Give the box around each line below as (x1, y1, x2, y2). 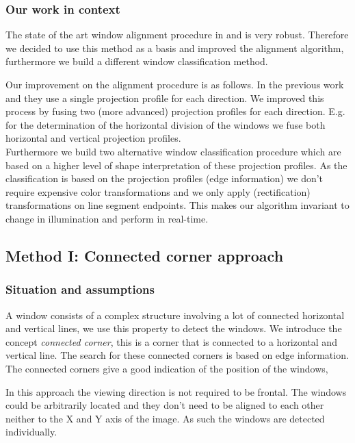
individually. (5, 425, 57, 439)
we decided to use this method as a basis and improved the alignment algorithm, (5, 40, 344, 55)
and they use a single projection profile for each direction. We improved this (5, 90, 324, 105)
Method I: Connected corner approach (5, 244, 284, 266)
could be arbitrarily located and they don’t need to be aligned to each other (5, 398, 324, 412)
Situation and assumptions (5, 281, 155, 298)
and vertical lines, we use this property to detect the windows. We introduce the (5, 321, 342, 336)
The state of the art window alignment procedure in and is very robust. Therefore (5, 27, 349, 42)
